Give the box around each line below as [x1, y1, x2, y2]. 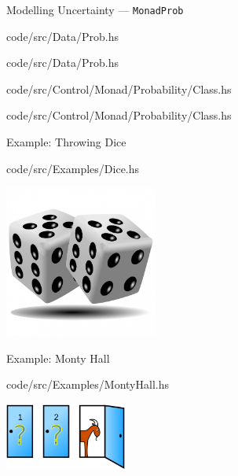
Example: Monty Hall [6, 349, 110, 366]
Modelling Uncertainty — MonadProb [6, 2, 184, 17]
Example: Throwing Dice [6, 134, 126, 150]
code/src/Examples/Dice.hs [6, 160, 140, 176]
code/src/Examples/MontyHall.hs [6, 376, 169, 393]
